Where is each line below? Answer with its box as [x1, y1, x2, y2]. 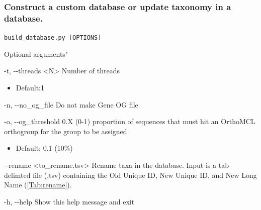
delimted [4, 169, 31, 180]
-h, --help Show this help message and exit [4, 196, 135, 206]
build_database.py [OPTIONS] [4, 34, 102, 42]
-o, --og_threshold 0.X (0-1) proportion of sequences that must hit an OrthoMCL [4, 116, 255, 127]
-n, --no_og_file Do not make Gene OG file [4, 99, 138, 110]
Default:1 [16, 82, 45, 92]
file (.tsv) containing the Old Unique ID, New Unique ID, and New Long [33, 169, 257, 180]
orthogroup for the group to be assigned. [4, 126, 129, 136]
